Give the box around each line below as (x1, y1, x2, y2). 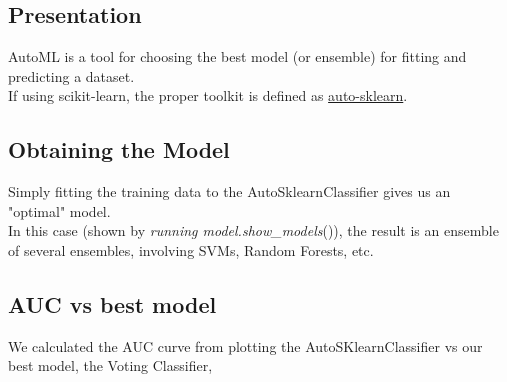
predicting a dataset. (8, 65, 135, 86)
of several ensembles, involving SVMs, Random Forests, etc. (8, 239, 374, 260)
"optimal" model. (8, 200, 111, 221)
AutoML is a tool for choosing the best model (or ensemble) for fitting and (8, 46, 467, 67)
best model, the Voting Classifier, (8, 355, 213, 376)
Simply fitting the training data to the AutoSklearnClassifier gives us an (8, 181, 451, 202)
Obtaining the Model (8, 134, 230, 165)
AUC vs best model (8, 288, 217, 319)
